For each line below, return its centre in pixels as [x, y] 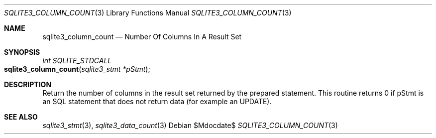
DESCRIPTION [28, 84]
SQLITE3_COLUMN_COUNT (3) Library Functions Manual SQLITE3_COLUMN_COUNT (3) [148, 13]
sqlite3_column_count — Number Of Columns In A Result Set [142, 37]
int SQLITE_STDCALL [77, 61]
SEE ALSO [21, 117]
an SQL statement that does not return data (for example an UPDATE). [157, 101]
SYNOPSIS [22, 52]
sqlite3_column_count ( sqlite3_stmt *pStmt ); [77, 69]
